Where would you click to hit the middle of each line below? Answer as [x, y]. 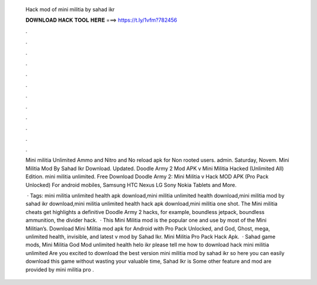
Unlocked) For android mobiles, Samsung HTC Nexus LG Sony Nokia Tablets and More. [131, 185]
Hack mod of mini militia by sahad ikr [70, 9]
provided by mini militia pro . [60, 269]
